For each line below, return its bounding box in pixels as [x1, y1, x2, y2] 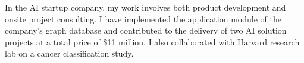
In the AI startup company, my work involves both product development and [5, 1, 286, 13]
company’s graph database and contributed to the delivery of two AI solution [5, 24, 287, 37]
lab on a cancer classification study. [5, 47, 134, 59]
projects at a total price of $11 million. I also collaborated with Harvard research [5, 35, 300, 48]
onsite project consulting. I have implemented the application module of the [5, 12, 281, 25]
